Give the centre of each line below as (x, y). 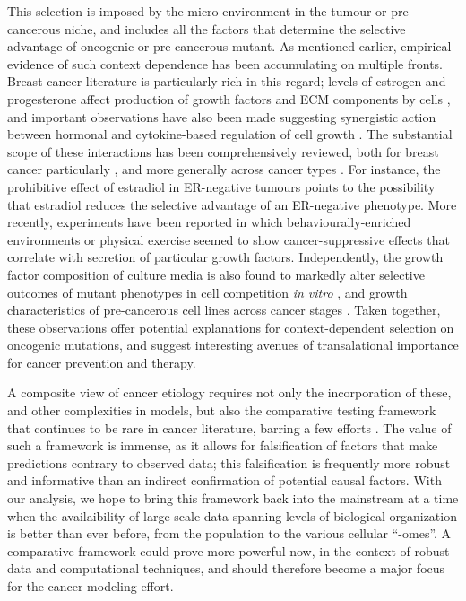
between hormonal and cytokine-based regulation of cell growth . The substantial (230, 134)
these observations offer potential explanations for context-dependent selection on (231, 327)
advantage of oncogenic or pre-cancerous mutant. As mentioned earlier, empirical (229, 46)
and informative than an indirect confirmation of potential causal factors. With (224, 480)
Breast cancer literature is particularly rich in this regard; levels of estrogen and (227, 81)
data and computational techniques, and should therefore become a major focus (226, 568)
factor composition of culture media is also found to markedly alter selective (216, 274)
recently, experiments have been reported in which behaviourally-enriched (209, 222)
